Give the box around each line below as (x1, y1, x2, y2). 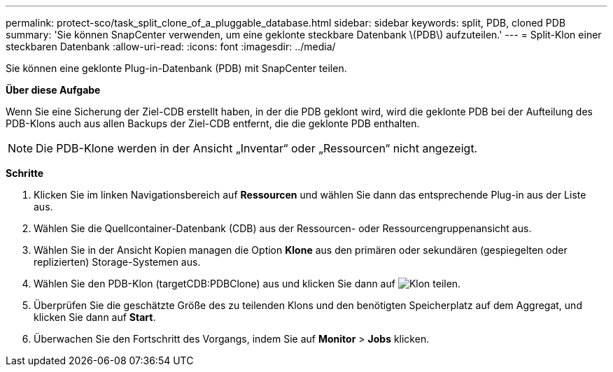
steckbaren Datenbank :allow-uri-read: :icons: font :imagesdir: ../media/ (6, 41, 336, 52)
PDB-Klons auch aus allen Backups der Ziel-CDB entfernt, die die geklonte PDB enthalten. (6, 117, 420, 129)
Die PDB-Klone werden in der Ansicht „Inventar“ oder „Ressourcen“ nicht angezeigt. (36, 141, 478, 155)
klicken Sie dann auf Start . (34, 311, 156, 323)
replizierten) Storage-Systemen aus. (34, 256, 201, 268)
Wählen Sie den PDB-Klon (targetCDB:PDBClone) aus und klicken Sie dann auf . (34, 278, 461, 289)
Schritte (6, 167, 43, 179)
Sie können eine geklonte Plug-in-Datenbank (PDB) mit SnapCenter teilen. (6, 62, 347, 74)
